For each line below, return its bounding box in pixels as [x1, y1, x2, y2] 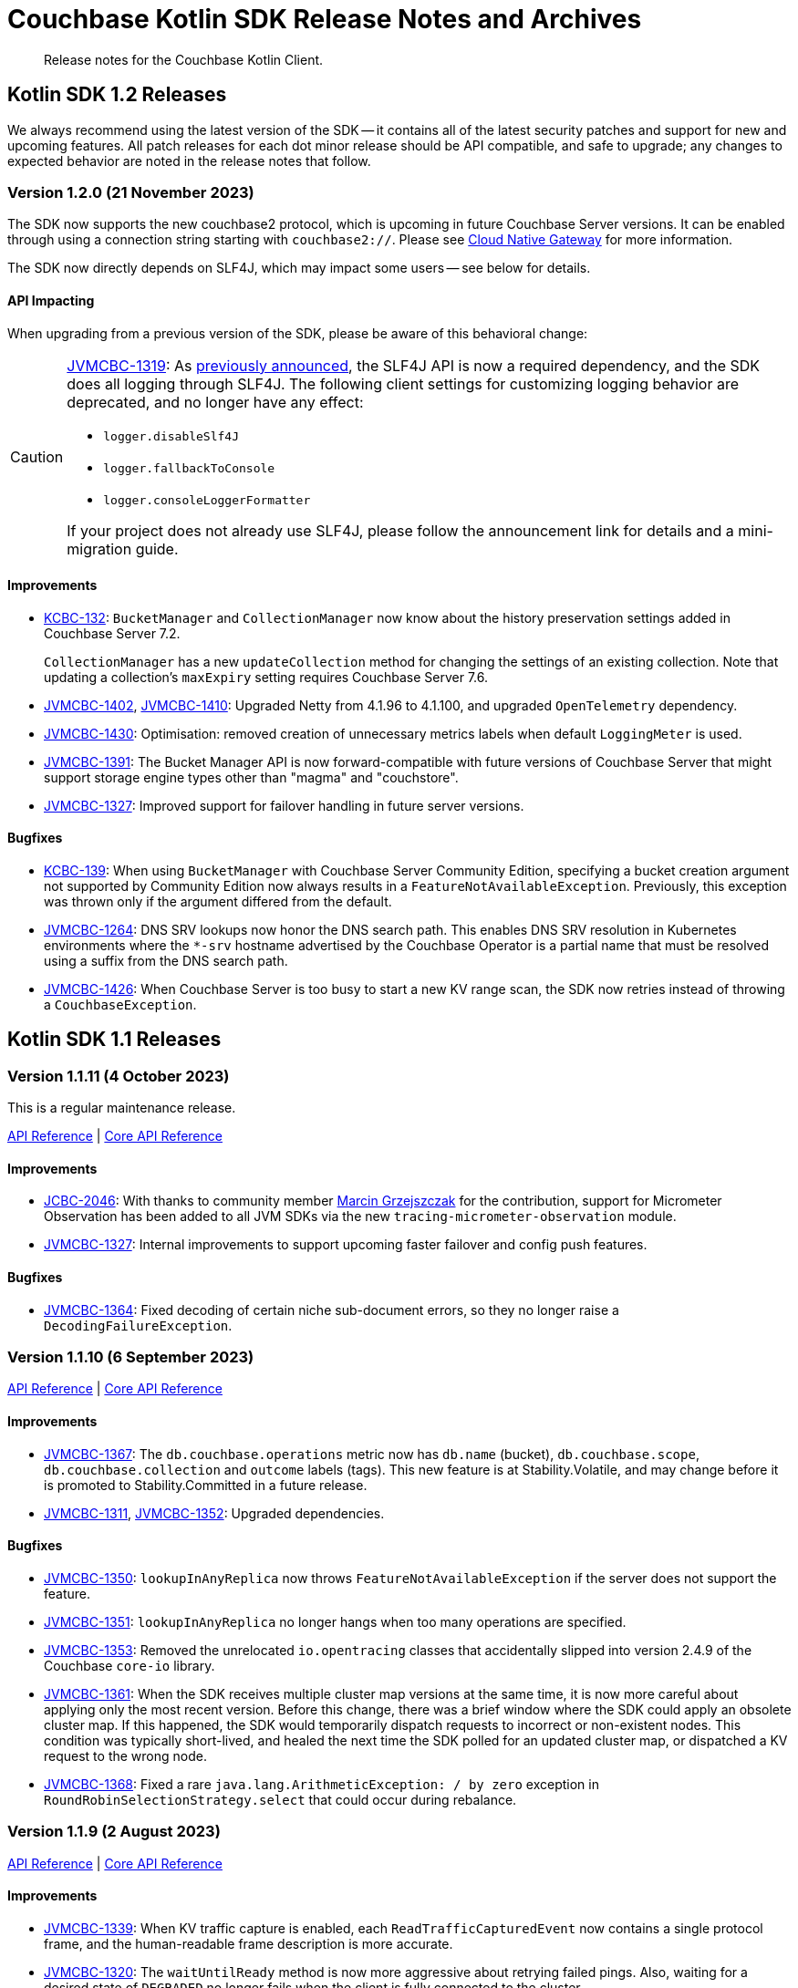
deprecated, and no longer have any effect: [67, 392, 364, 411]
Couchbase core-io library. [44, 1657, 215, 1673]
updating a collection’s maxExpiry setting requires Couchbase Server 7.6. [44, 668, 489, 685]
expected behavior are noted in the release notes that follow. [7, 152, 371, 169]
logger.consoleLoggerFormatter [103, 492, 311, 507]
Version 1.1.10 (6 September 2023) [7, 1348, 254, 1367]
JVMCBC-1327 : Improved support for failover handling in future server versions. [44, 797, 524, 813]
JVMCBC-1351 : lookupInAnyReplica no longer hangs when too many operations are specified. [44, 1613, 627, 1630]
